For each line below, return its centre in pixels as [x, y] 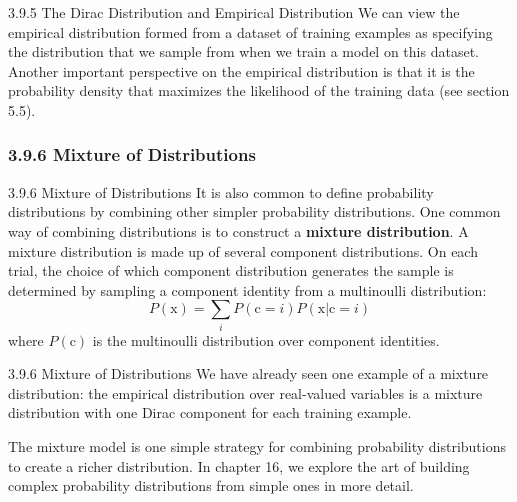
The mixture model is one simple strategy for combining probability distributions [257, 446]
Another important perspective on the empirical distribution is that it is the [241, 70]
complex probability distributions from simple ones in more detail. [211, 485]
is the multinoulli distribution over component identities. [266, 339]
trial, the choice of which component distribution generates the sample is [231, 270]
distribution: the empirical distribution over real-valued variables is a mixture [245, 392]
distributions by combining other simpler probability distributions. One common [254, 211]
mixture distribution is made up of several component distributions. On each [243, 250]
